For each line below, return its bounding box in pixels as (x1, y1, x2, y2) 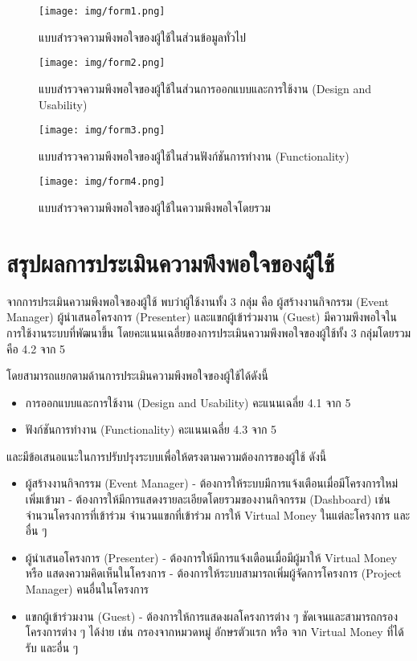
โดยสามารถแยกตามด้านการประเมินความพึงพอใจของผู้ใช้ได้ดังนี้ (6, 367, 268, 384)
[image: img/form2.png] (39, 57, 166, 69)
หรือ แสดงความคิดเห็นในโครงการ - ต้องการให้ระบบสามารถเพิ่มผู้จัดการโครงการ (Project (25, 565, 402, 581)
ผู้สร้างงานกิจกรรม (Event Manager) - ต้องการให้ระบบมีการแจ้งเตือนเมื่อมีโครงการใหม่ (25, 475, 399, 492)
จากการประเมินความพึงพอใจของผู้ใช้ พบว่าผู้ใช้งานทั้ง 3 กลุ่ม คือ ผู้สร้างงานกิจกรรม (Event (6, 292, 390, 309)
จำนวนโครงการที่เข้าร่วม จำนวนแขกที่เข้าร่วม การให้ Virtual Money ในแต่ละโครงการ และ (25, 506, 411, 523)
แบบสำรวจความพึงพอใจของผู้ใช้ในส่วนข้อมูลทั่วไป (39, 28, 246, 45)
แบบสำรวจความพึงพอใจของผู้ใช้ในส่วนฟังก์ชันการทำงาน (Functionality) (39, 147, 350, 164)
